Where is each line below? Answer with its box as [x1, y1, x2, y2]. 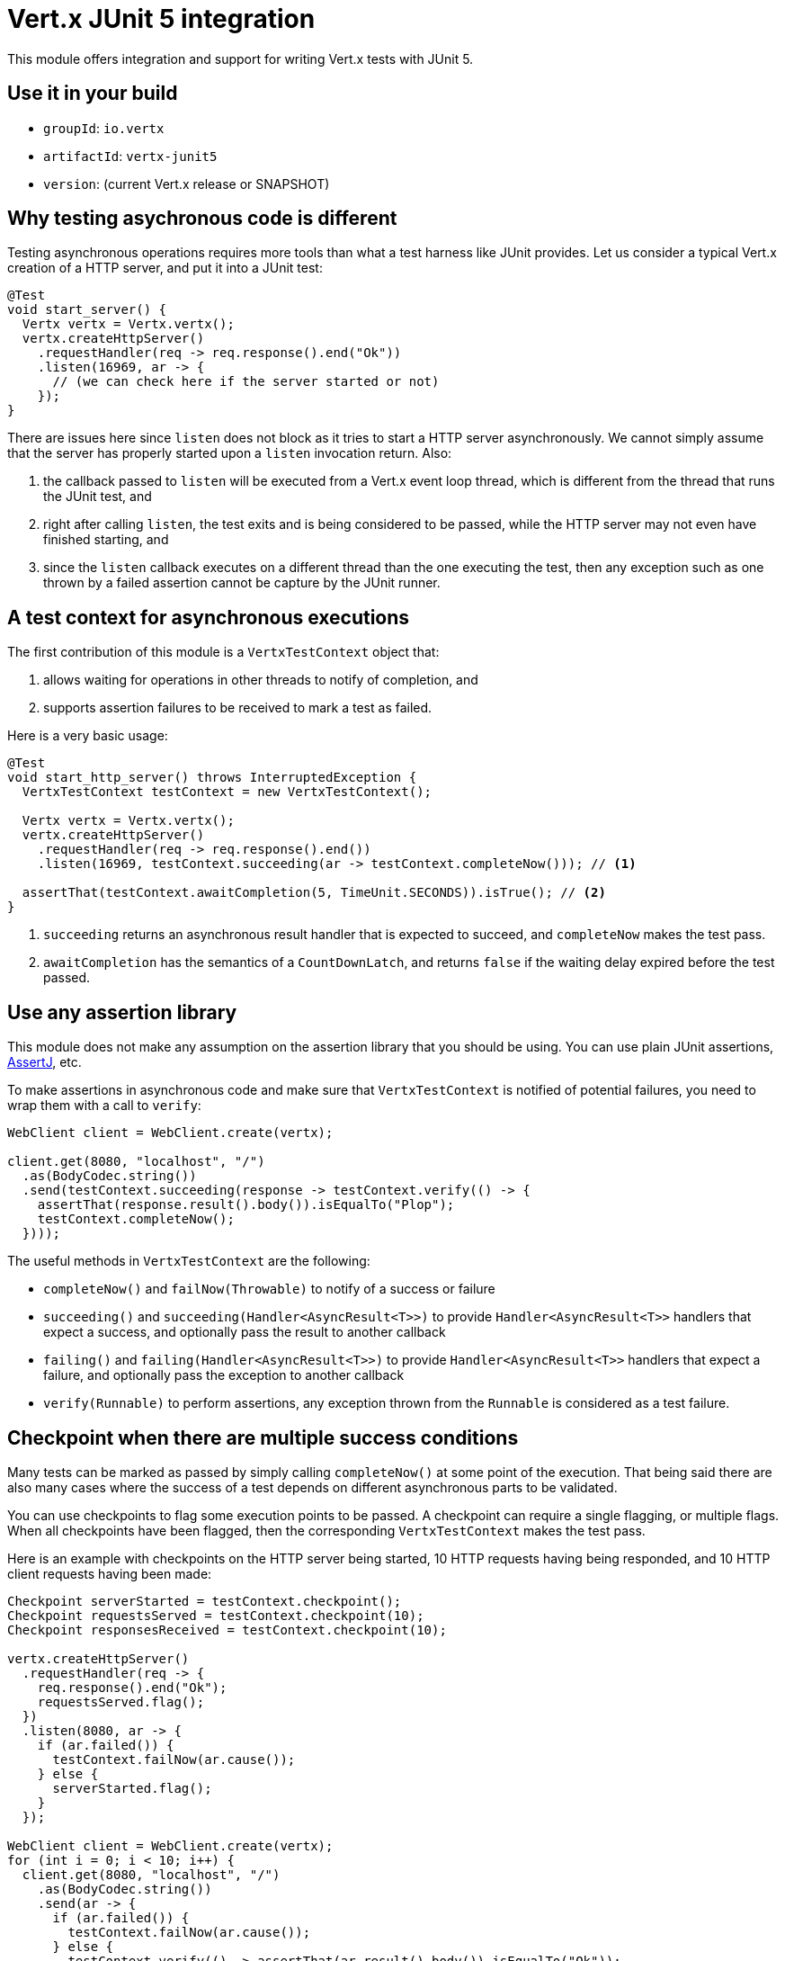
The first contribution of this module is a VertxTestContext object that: [7, 644, 440, 660]
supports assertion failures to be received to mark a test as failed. [43, 700, 433, 716]
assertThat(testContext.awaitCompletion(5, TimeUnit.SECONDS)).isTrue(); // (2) [22, 885, 606, 900]
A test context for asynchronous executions [7, 605, 410, 629]
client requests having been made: [7, 1565, 212, 1581]
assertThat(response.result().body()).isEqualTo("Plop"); [37, 1197, 455, 1213]
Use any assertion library [7, 1000, 237, 1024]
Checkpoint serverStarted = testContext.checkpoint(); [7, 1593, 402, 1608]
